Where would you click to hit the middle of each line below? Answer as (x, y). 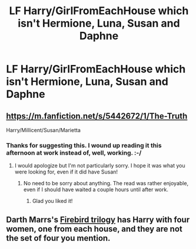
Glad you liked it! (52, 201)
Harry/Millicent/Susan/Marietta (44, 130)
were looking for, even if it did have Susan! (66, 172)
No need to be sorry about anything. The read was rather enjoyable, (106, 184)
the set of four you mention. (58, 238)
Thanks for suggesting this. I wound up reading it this (84, 145)
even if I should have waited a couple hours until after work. (96, 189)
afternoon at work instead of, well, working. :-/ (74, 153)
